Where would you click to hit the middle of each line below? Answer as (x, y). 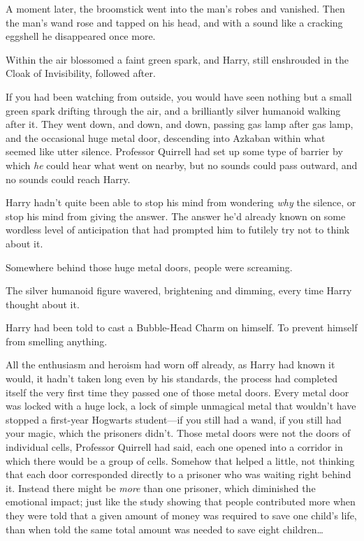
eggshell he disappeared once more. (81, 36)
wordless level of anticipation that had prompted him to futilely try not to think (178, 230)
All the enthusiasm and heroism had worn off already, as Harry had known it (170, 365)
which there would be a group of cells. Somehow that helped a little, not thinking (180, 460)
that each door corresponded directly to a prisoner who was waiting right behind (179, 474)
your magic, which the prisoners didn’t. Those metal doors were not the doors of (178, 433)
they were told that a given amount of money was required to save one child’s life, (181, 515)
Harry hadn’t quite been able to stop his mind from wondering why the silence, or (181, 202)
